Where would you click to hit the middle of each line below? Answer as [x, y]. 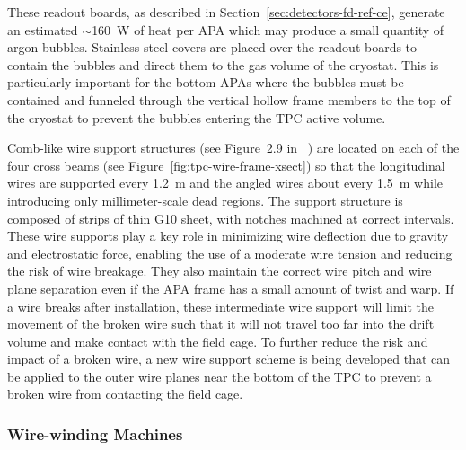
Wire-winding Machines [95, 433]
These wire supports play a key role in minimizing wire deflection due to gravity [228, 236]
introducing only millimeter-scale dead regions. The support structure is [205, 200]
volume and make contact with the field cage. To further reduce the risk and [218, 341]
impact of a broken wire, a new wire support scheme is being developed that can [229, 359]
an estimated [43, 29]
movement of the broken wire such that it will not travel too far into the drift [221, 324]
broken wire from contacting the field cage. [125, 394]
